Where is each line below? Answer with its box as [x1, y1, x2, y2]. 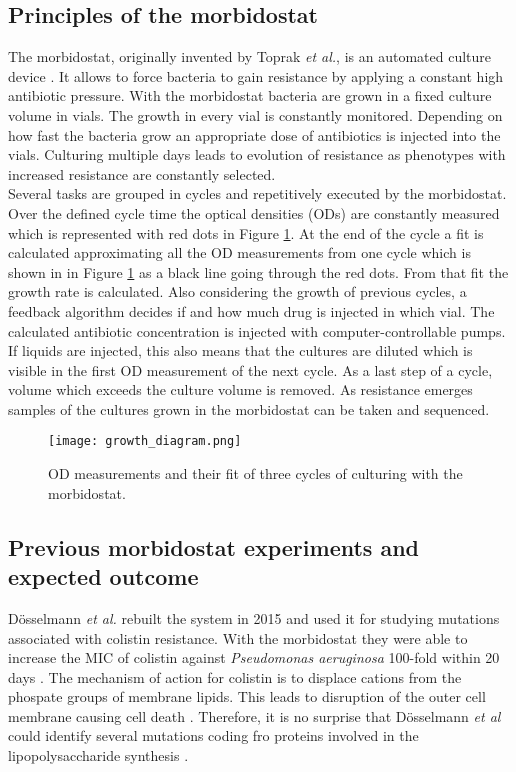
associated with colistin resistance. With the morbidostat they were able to [8, 627, 468, 648]
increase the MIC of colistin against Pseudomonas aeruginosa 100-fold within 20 [8, 647, 500, 668]
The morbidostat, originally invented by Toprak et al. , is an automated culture [8, 46, 491, 67]
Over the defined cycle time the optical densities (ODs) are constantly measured [8, 202, 500, 223]
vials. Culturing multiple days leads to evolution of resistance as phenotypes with [8, 144, 506, 165]
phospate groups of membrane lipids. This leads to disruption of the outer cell [8, 686, 486, 707]
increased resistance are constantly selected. [8, 163, 276, 184]
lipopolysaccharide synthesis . [8, 745, 189, 766]
